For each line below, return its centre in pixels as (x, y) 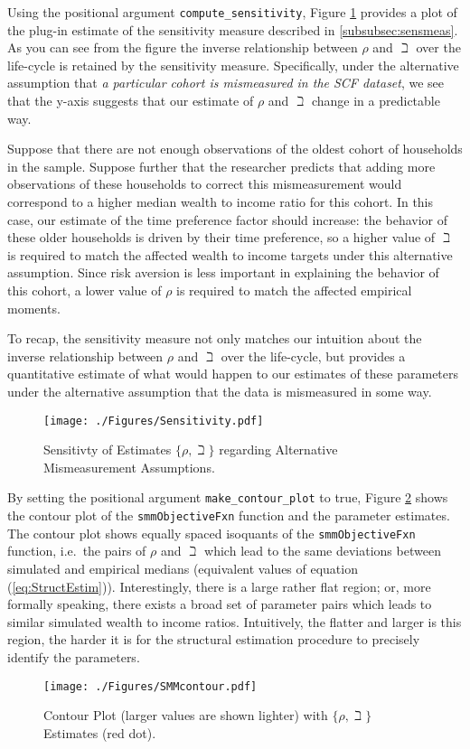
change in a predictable (376, 101)
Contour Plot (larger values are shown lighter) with (186, 715)
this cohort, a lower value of (85, 290)
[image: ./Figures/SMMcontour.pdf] (150, 686)
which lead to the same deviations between (323, 551)
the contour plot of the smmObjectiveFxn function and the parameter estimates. (229, 515)
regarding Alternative (278, 449)
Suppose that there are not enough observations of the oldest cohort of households (235, 149)
